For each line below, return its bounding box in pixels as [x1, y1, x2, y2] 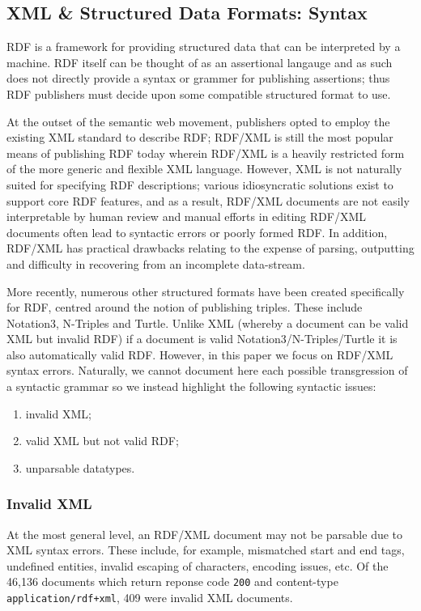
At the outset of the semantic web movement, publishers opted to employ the [6, 112, 390, 129]
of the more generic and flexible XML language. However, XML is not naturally [6, 160, 402, 177]
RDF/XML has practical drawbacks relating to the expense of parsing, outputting [6, 240, 415, 257]
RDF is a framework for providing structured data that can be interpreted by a [6, 38, 401, 55]
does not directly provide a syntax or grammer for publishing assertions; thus [6, 70, 390, 87]
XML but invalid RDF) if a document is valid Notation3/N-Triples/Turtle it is [6, 330, 398, 347]
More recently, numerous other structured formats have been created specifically [6, 282, 405, 299]
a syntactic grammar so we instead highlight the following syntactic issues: [6, 378, 376, 395]
